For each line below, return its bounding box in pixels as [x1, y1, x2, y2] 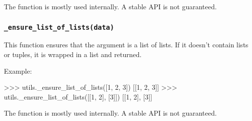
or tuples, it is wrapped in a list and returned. [4, 49, 142, 59]
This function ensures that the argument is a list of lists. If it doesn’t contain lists [4, 40, 249, 50]
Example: [4, 65, 32, 76]
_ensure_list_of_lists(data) [4, 23, 115, 31]
